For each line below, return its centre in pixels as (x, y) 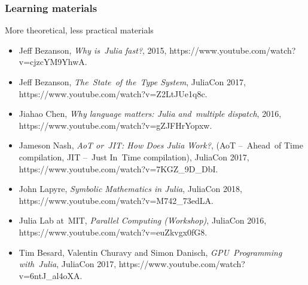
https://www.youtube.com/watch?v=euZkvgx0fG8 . (113, 232)
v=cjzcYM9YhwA (52, 62)
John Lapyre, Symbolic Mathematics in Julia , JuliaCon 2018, (130, 189)
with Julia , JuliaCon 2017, (68, 264)
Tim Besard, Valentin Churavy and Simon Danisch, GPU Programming (150, 252)
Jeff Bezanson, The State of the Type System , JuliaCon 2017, (132, 82)
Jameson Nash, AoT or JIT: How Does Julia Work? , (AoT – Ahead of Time (161, 145)
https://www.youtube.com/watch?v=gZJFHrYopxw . (115, 125)
